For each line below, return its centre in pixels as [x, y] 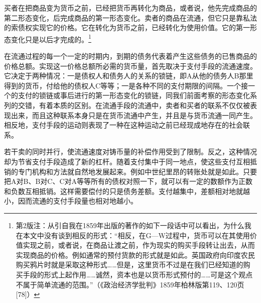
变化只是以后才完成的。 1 [51, 38]
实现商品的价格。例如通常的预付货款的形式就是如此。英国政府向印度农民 [135, 255]
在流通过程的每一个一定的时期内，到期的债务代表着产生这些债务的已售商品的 [130, 56]
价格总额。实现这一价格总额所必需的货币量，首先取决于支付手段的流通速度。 [130, 66]
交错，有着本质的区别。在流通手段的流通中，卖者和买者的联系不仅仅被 [134, 105]
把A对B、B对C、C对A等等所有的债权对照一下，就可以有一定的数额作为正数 [128, 181]
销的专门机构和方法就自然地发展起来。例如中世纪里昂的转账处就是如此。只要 [130, 171]
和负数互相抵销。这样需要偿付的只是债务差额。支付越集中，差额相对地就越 [127, 191]
